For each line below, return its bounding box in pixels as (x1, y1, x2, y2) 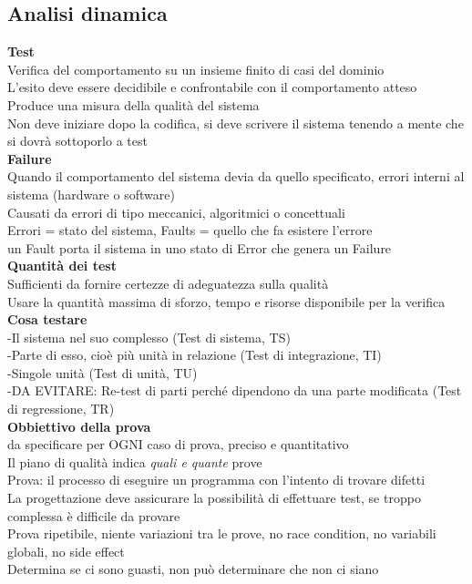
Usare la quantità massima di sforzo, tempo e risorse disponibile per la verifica (7, 292, 446, 311)
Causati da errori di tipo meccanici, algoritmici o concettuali (7, 202, 345, 221)
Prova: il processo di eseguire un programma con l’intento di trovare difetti (7, 470, 426, 489)
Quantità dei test (7, 256, 117, 275)
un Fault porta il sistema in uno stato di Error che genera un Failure (7, 238, 392, 257)
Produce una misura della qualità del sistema (7, 95, 260, 114)
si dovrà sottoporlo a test (7, 131, 148, 150)
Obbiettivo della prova (7, 416, 151, 435)
